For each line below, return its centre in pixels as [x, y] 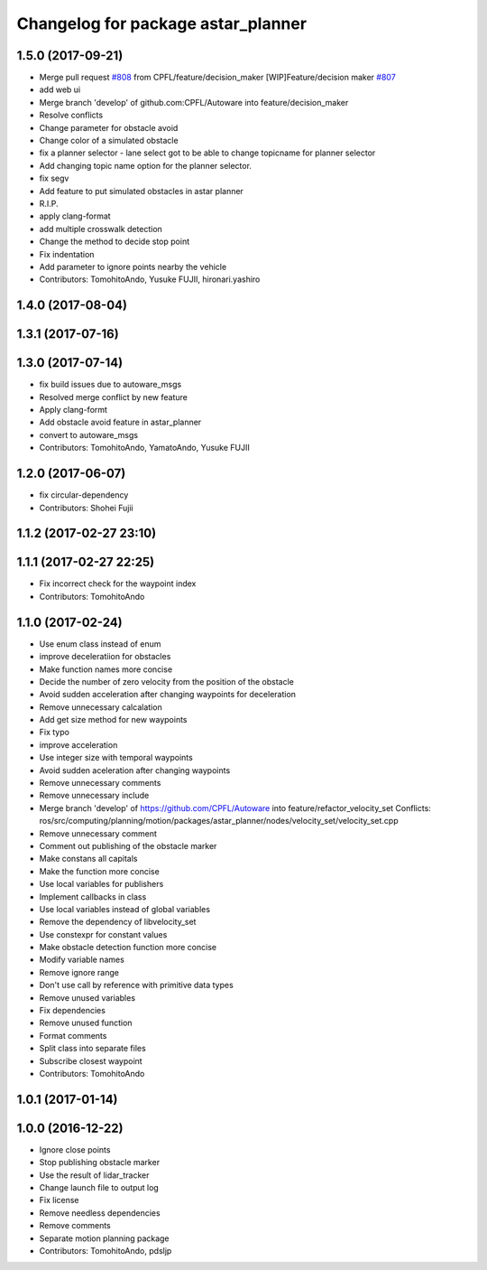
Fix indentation [67, 254]
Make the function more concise [99, 871]
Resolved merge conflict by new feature [114, 397]
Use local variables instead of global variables [125, 909]
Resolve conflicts [71, 115]
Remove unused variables [87, 997]
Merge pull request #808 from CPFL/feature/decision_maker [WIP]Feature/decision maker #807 [217, 78]
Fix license [59, 1200]
